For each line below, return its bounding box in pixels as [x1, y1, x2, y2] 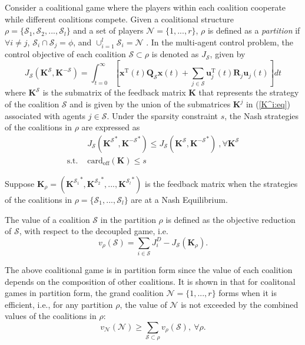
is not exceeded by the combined [181, 298, 299, 310]
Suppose [5, 177, 35, 189]
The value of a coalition [5, 213, 90, 225]
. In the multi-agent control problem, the [146, 35, 293, 48]
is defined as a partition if [207, 24, 300, 37]
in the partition [100, 213, 156, 225]
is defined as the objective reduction [165, 213, 296, 225]
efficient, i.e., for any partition [5, 298, 113, 310]
